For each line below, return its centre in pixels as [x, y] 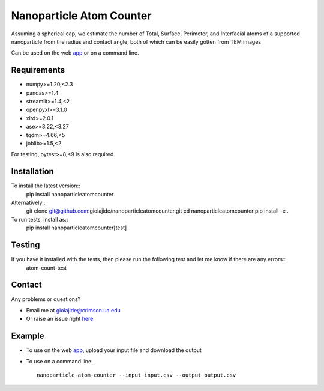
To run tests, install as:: [40, 219]
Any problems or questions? [46, 299]
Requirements [38, 70]
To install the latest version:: [46, 186]
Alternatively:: [28, 203]
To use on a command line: [59, 361]
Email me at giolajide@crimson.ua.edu [73, 310]
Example [28, 336]
